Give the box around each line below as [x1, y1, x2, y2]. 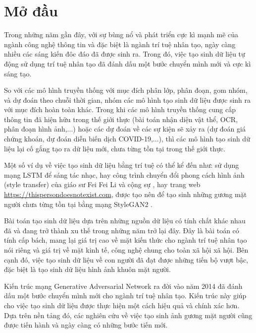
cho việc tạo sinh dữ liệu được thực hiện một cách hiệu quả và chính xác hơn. [4, 300, 240, 310]
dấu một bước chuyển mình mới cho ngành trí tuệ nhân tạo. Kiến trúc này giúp [4, 290, 247, 301]
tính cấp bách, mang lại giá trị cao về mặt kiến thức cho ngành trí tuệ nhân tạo [4, 235, 247, 245]
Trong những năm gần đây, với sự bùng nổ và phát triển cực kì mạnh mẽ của [4, 29, 239, 40]
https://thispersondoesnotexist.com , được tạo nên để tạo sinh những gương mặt [4, 189, 247, 200]
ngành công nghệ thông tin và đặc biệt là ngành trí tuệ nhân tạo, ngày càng [4, 39, 236, 49]
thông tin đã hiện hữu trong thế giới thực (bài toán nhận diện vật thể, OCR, [4, 114, 238, 124]
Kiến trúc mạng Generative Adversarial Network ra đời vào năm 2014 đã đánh [4, 280, 243, 291]
